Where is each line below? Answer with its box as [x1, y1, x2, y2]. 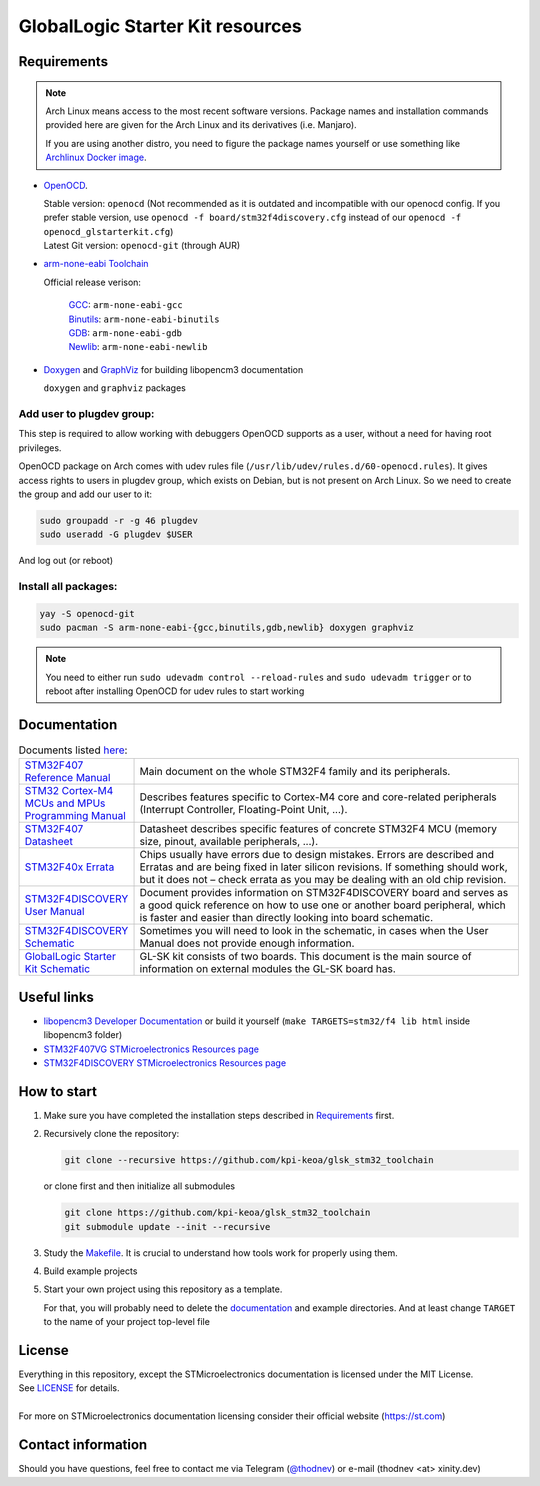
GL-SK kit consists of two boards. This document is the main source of [139, 950, 472, 964]
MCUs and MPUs [24, 796, 106, 810]
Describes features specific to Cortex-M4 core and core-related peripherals [139, 790, 497, 804]
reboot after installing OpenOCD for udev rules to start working [45, 685, 305, 697]
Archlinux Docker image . [45, 151, 147, 164]
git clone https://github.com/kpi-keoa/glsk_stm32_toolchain [64, 1207, 371, 1219]
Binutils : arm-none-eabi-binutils [68, 313, 220, 325]
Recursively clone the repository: [43, 1128, 180, 1140]
